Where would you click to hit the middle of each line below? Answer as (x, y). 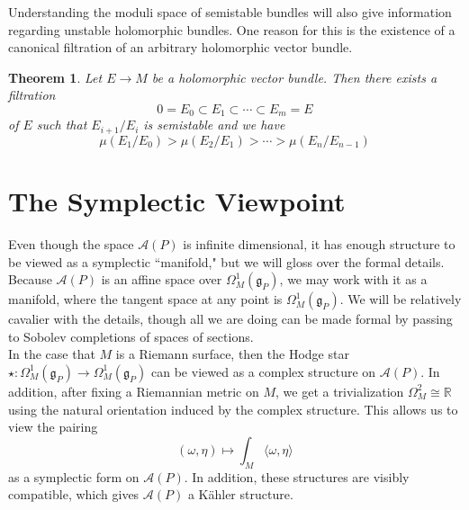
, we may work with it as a (353, 279)
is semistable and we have (214, 125)
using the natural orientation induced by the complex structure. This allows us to (233, 409)
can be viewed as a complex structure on (264, 371)
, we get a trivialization (340, 391)
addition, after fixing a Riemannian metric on (134, 391)
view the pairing (53, 427)
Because (30, 279)
